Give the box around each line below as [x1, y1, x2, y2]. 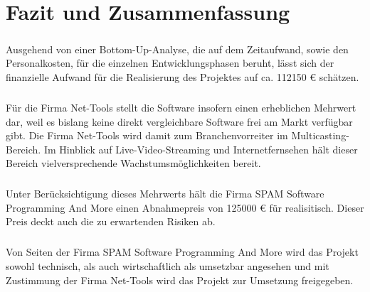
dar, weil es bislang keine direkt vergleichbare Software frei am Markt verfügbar [6, 114, 353, 129]
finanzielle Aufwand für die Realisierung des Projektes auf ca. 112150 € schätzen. [6, 69, 359, 84]
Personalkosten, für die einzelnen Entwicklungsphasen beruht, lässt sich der [6, 55, 334, 70]
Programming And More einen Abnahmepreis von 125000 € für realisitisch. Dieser [6, 200, 364, 215]
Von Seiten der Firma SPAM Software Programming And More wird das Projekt [6, 244, 359, 259]
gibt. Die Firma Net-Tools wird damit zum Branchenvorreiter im [6, 128, 288, 143]
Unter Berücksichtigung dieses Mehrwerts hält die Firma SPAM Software [6, 186, 324, 201]
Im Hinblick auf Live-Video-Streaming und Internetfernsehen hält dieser [43, 141, 358, 156]
